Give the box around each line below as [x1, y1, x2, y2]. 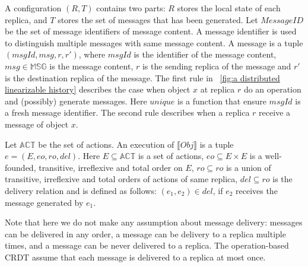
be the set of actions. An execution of [38, 138, 174, 150]
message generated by [5, 196, 84, 208]
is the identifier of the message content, [134, 48, 277, 61]
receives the [236, 184, 278, 196]
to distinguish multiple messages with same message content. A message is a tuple [5, 36, 303, 49]
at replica [200, 83, 235, 96]
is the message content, [49, 59, 134, 72]
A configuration [5, 2, 62, 14]
